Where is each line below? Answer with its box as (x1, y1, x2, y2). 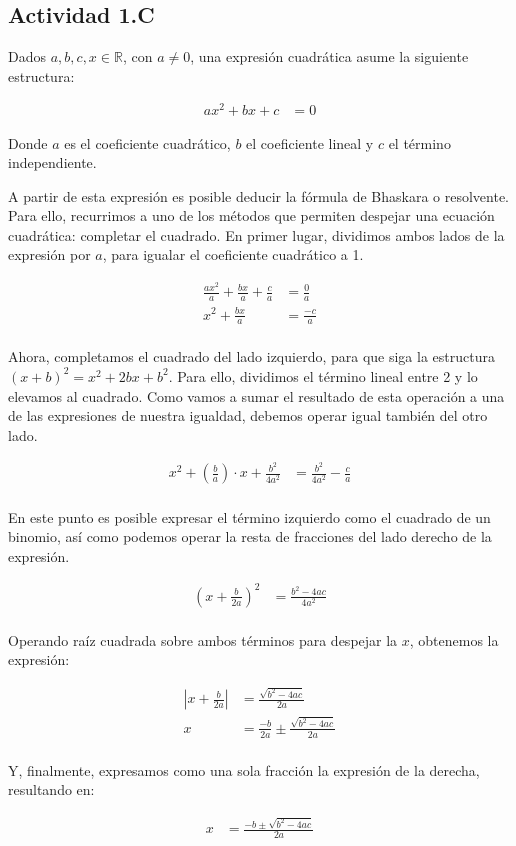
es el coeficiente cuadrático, (64, 132, 231, 153)
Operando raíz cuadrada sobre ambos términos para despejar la (8, 629, 398, 650)
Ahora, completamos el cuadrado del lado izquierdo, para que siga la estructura (8, 346, 495, 367)
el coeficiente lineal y (246, 132, 374, 153)
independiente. (8, 152, 97, 173)
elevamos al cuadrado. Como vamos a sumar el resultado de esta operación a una (8, 385, 505, 406)
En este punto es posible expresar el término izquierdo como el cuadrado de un (8, 506, 491, 527)
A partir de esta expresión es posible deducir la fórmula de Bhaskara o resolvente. (8, 185, 510, 206)
